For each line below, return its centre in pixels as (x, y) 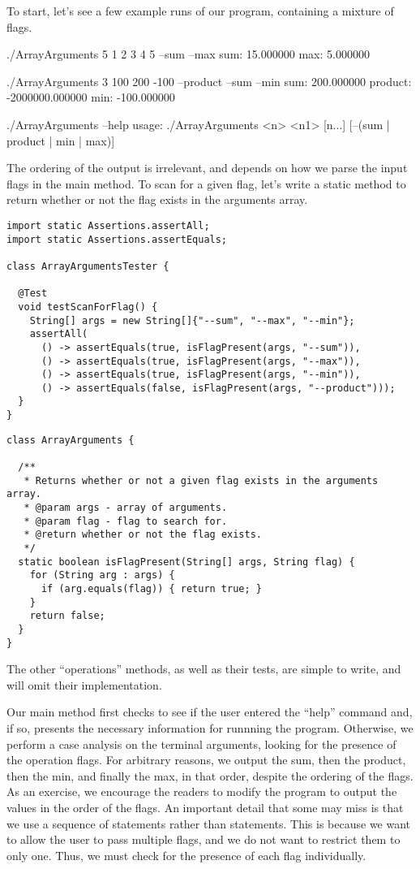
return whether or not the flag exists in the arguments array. (157, 199)
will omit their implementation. (84, 684)
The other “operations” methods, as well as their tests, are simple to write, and (204, 669)
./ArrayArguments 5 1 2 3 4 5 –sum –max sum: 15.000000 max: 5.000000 (188, 54)
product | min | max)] (61, 140)
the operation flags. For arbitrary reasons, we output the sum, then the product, (206, 760)
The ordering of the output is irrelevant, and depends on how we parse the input (207, 168)
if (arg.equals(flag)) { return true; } (151, 589)
